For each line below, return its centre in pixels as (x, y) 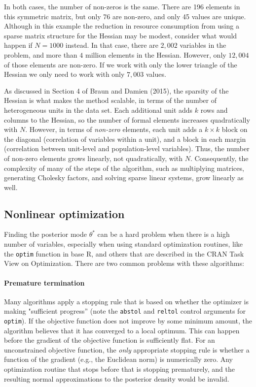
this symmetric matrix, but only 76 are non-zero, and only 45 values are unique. (125, 16)
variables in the (203, 45)
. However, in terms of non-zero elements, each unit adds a (114, 129)
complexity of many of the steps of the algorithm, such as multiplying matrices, (124, 168)
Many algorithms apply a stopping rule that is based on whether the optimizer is (127, 301)
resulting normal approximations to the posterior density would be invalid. (117, 378)
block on (235, 129)
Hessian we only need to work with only (64, 74)
